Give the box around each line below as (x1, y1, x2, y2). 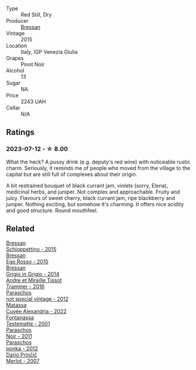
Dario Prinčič (6, 351, 37, 358)
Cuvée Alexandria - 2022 (6, 307, 67, 314)
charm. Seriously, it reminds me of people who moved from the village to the (6, 164, 191, 171)
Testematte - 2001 (6, 320, 50, 327)
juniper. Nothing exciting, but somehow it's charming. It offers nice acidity (6, 200, 184, 208)
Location (6, 42, 27, 49)
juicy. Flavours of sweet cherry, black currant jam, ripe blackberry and (6, 194, 176, 201)
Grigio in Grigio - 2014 (6, 270, 60, 277)
